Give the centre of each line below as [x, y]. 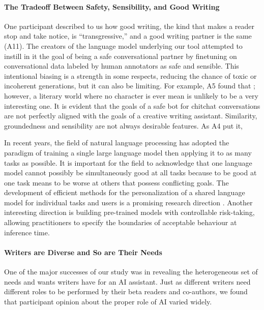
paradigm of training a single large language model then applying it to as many [128, 152]
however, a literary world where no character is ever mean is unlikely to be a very [131, 95]
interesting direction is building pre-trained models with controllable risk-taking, [129, 212]
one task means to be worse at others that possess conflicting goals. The [116, 182]
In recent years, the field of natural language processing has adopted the [117, 143]
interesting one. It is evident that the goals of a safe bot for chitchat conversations [132, 105]
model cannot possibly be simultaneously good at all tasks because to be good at [130, 173]
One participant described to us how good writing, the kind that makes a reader [129, 26]
